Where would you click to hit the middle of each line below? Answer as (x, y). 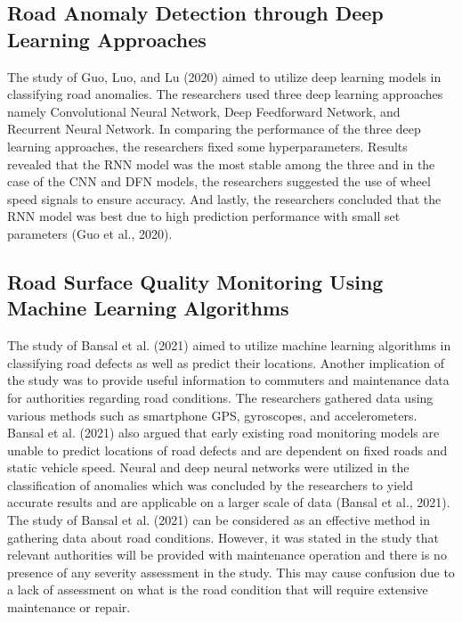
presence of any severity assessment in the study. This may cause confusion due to (231, 572)
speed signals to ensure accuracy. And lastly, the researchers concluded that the (224, 198)
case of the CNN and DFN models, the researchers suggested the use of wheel (219, 181)
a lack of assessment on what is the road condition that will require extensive (218, 589)
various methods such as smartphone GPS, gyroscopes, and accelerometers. (212, 415)
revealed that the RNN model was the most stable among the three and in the (221, 164)
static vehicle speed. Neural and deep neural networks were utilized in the (208, 467)
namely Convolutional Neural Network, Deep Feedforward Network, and (204, 111)
